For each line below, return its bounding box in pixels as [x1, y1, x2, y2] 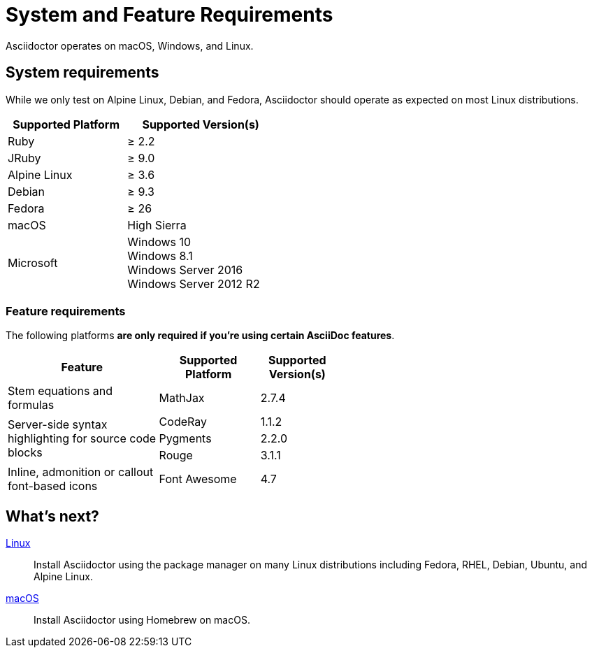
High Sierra [127, 217, 187, 232]
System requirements [6, 64, 159, 82]
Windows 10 [127, 234, 192, 249]
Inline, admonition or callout [8, 465, 154, 480]
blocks [8, 445, 43, 460]
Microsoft [8, 255, 58, 270]
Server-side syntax [8, 417, 108, 432]
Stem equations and [8, 384, 113, 399]
